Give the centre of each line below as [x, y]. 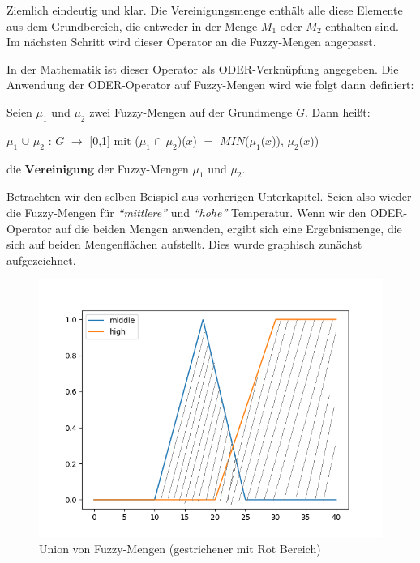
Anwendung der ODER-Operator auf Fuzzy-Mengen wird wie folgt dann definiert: [210, 85]
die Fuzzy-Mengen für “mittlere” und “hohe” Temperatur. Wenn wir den [186, 212]
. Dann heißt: [337, 111]
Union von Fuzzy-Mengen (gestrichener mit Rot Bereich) [180, 548]
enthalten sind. [362, 26]
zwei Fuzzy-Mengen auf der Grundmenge [191, 111]
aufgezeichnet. [41, 260]
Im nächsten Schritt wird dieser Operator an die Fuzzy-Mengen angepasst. [191, 42]
